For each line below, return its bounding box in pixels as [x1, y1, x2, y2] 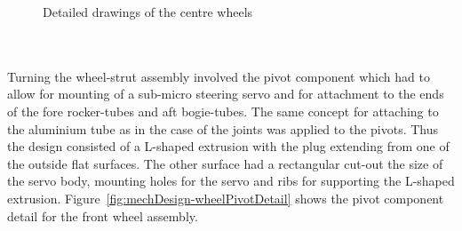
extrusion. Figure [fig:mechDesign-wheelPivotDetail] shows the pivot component [7, 188, 444, 207]
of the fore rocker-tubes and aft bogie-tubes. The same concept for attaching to [7, 101, 439, 120]
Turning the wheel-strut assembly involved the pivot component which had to [7, 67, 430, 85]
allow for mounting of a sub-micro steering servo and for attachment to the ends [7, 84, 444, 103]
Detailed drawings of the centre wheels [43, 3, 253, 20]
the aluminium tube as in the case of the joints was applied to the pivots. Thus [7, 119, 439, 138]
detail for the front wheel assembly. [7, 206, 198, 225]
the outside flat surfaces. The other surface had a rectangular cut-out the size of [7, 154, 443, 172]
